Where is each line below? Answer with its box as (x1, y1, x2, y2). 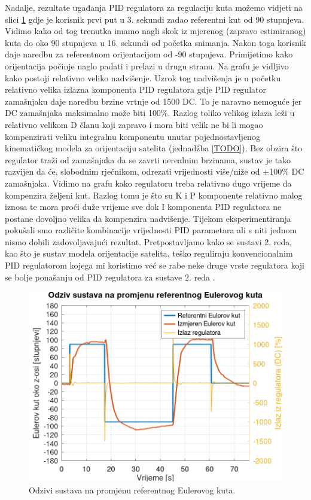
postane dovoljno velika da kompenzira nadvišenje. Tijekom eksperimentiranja (5, 212, 291, 224)
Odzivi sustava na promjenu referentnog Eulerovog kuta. (29, 483, 236, 496)
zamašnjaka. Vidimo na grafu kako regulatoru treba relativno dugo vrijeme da (5, 176, 292, 189)
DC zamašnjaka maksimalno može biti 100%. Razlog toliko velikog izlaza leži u (5, 106, 295, 119)
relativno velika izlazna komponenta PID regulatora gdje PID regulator (5, 83, 266, 96)
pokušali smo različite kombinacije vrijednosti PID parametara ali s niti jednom (5, 224, 297, 236)
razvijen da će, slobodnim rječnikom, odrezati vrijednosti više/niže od (5, 165, 260, 178)
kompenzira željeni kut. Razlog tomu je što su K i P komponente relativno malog (5, 188, 303, 201)
